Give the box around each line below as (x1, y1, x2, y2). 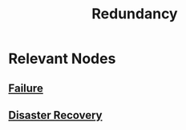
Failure (8, 81, 44, 95)
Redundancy (91, 5, 178, 23)
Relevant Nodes (8, 49, 116, 68)
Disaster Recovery (8, 108, 103, 122)
